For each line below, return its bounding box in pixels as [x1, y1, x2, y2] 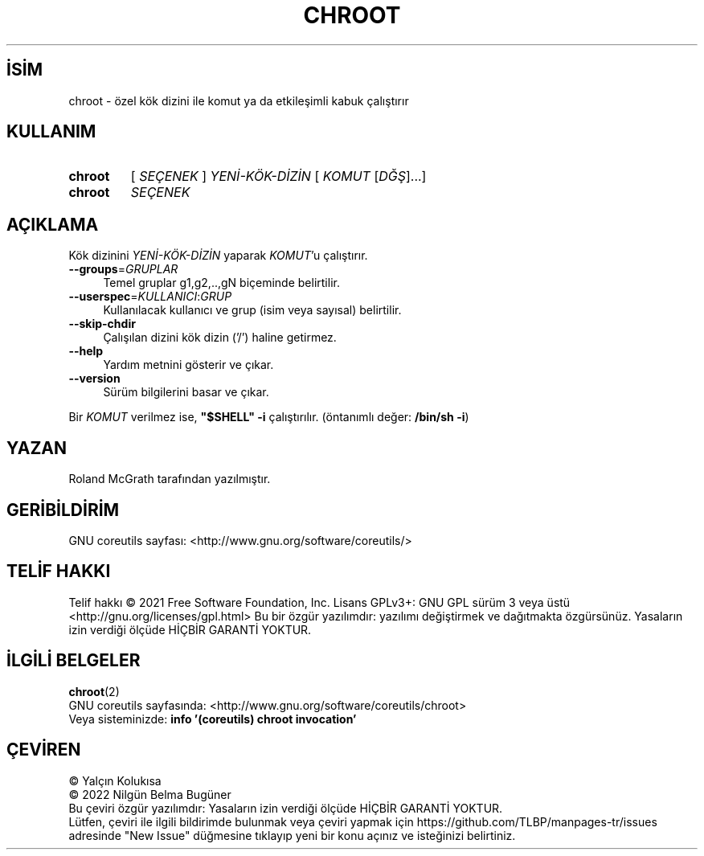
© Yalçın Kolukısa [68, 773, 162, 788]
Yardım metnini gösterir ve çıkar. [103, 358, 274, 372]
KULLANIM [6, 121, 96, 142]
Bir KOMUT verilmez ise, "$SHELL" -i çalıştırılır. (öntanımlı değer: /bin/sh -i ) [68, 410, 469, 424]
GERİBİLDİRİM [6, 499, 120, 520]
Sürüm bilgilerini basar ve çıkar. [103, 385, 269, 399]
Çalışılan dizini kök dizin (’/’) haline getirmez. [103, 330, 337, 345]
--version [68, 371, 121, 386]
